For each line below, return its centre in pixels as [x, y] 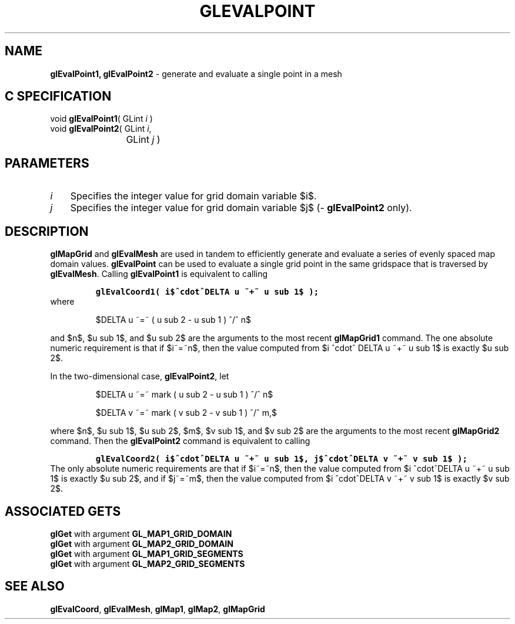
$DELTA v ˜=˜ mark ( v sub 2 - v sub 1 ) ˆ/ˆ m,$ [186, 413]
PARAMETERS [47, 163]
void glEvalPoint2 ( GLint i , [101, 129]
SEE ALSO [35, 586]
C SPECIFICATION [58, 96]
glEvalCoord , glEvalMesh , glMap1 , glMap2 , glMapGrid [158, 609]
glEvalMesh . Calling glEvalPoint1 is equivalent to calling [159, 274]
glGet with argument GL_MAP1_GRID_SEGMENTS [147, 553]
